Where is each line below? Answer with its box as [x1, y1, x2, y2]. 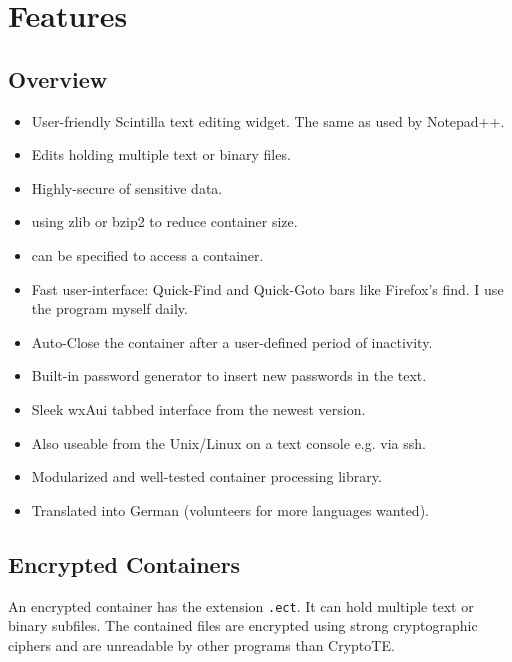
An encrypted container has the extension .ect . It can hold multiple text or [8, 595, 474, 616]
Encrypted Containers [8, 548, 241, 579]
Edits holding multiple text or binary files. [31, 144, 291, 165]
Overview [8, 63, 108, 94]
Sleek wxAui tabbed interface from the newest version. [31, 398, 366, 419]
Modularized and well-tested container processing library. [31, 466, 382, 487]
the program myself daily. [31, 298, 188, 319]
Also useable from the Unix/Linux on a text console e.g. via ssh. [31, 432, 426, 453]
